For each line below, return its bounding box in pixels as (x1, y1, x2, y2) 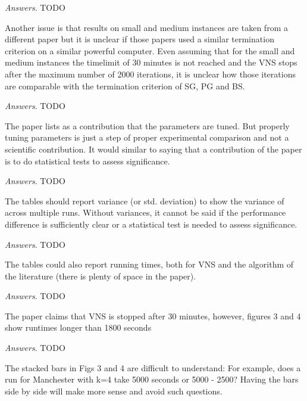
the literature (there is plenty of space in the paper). (5, 269, 196, 282)
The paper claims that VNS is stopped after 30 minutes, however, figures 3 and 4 (5, 309, 301, 322)
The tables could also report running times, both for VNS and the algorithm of (5, 258, 294, 271)
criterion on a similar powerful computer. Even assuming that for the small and (5, 44, 295, 57)
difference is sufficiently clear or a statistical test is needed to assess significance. (5, 217, 297, 230)
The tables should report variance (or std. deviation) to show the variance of (5, 194, 284, 207)
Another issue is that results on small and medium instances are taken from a (5, 21, 288, 33)
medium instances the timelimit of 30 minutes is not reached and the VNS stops (5, 56, 297, 69)
